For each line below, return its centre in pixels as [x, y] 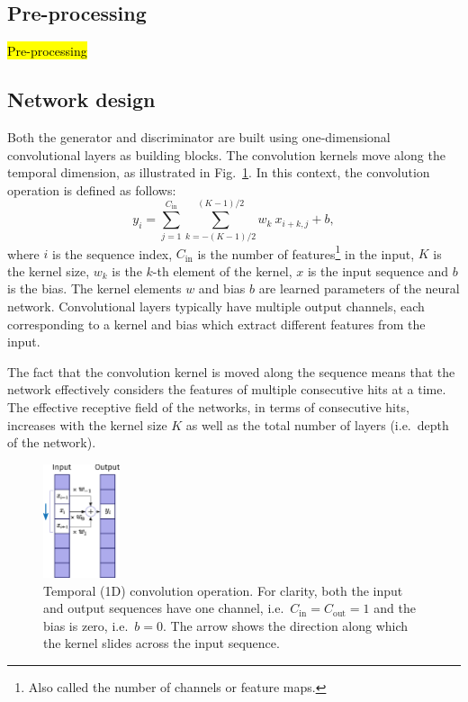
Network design [81, 99]
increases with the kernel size [87, 424]
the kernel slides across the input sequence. [162, 643]
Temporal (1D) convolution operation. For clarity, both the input [223, 590]
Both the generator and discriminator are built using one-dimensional [199, 137]
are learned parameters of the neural [359, 288]
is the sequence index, [112, 253]
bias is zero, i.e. [86, 625]
